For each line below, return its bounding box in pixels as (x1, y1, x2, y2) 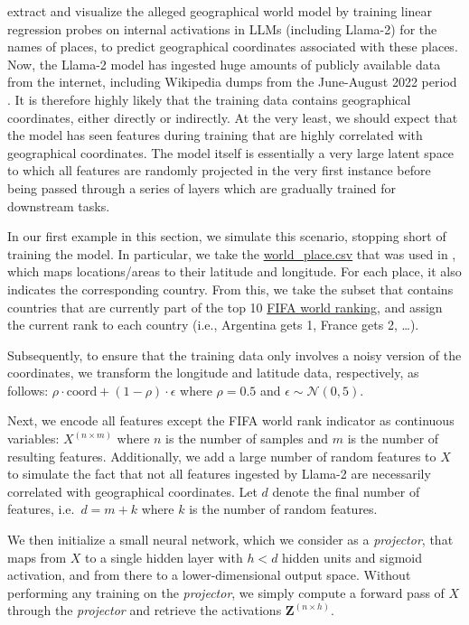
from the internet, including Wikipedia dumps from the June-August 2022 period (7, 72, 457, 91)
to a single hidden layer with (84, 547, 243, 566)
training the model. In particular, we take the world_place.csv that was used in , (7, 244, 456, 263)
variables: (7, 429, 60, 448)
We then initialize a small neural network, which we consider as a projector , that (7, 530, 454, 549)
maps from (7, 547, 67, 566)
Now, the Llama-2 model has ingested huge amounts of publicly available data (7, 54, 441, 73)
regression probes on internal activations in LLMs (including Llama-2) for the (7, 19, 437, 38)
